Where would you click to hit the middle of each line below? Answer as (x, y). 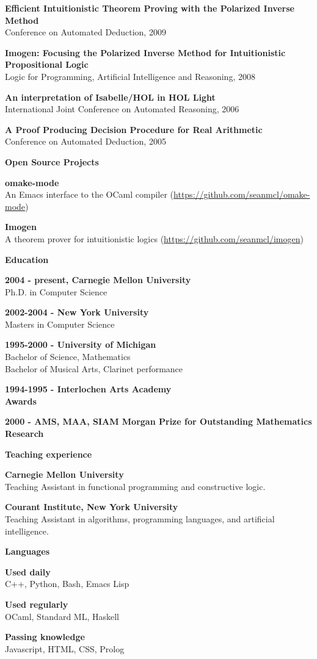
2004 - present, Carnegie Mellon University (98, 280)
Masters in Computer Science (60, 324)
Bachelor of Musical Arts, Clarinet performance (94, 368)
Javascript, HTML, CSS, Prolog (65, 648)
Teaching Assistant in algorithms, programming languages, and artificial (140, 519)
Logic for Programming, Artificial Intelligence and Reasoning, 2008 (130, 76)
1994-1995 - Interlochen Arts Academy (88, 389)
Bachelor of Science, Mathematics (68, 357)
